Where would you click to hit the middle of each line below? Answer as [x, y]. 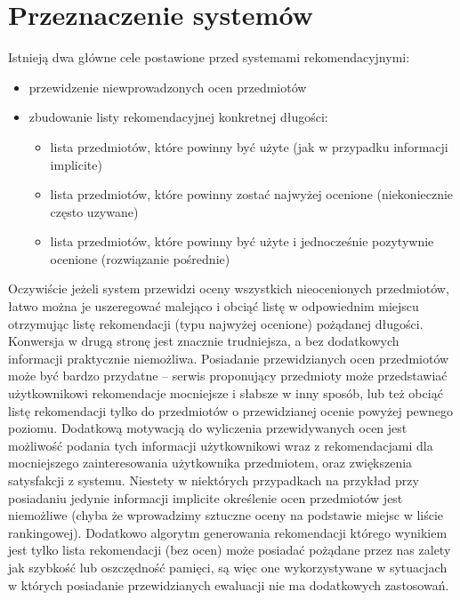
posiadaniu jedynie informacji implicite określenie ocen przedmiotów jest [206, 497]
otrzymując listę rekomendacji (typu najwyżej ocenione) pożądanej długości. [216, 323]
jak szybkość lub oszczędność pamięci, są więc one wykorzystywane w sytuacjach [228, 567]
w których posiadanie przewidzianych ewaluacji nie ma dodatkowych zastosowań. [229, 584]
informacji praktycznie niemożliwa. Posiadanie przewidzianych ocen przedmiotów [229, 358]
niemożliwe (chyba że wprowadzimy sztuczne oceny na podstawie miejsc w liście [226, 515]
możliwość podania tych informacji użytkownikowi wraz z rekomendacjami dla [221, 445]
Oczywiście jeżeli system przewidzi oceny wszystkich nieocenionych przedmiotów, [229, 288]
